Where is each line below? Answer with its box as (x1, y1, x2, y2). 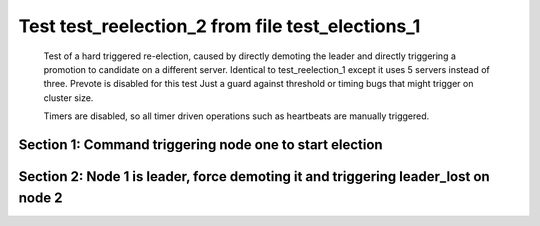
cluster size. (43, 91, 94, 104)
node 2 (18, 189, 63, 206)
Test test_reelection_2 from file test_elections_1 (18, 15, 421, 37)
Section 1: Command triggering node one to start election (18, 136, 384, 153)
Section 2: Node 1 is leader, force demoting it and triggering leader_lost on (18, 168, 490, 185)
